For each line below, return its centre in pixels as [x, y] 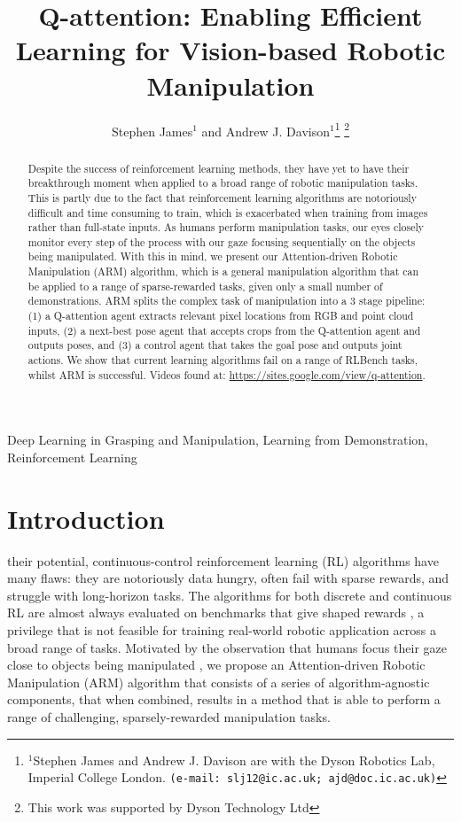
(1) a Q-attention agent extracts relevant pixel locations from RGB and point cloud [221, 316]
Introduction [86, 518]
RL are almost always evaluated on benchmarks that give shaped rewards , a [216, 613]
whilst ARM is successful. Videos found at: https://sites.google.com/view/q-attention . [227, 374]
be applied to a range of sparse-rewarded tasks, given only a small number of [205, 286]
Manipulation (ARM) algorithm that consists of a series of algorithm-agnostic [219, 682]
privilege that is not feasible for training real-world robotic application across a [222, 630]
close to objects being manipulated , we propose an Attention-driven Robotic [216, 665]
